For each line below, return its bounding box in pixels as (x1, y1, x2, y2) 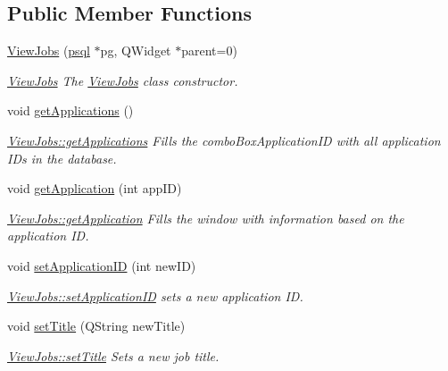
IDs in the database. (7, 148, 117, 167)
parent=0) (181, 41, 237, 60)
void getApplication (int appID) (7, 179, 182, 198)
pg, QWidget (100, 41, 171, 60)
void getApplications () (7, 101, 134, 120)
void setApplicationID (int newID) (7, 256, 196, 274)
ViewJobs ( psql (7, 41, 90, 60)
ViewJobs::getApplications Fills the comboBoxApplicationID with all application (7, 131, 441, 149)
